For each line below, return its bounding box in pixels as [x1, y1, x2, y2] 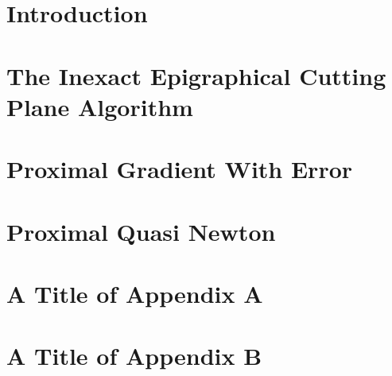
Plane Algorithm [6, 90, 193, 122]
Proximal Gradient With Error [6, 153, 353, 185]
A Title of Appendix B [6, 339, 262, 372]
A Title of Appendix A [6, 277, 263, 309]
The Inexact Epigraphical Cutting [6, 59, 386, 91]
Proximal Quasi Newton [6, 215, 276, 247]
